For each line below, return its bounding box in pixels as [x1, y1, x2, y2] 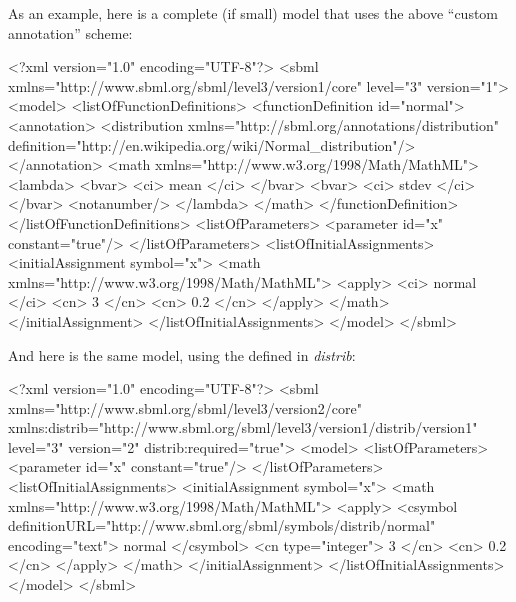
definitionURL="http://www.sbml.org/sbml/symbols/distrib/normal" [8, 515, 436, 536]
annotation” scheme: [8, 22, 133, 43]
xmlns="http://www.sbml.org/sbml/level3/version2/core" [8, 397, 362, 418]
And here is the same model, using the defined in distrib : [8, 344, 356, 365]
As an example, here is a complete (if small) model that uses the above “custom [8, 3, 499, 23]
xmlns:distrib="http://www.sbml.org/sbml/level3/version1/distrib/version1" [8, 417, 478, 438]
